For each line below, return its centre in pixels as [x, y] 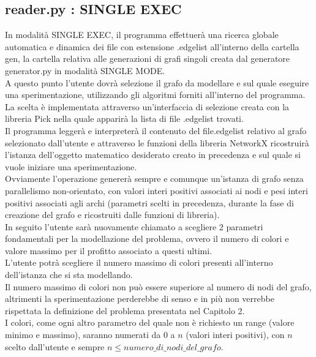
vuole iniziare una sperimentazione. [71, 166]
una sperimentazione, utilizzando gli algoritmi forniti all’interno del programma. [155, 95]
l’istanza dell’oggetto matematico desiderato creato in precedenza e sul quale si [153, 155]
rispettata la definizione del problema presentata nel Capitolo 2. [125, 310]
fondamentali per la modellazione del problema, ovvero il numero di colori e [147, 239]
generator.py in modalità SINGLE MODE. [85, 70]
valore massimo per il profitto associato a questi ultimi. [109, 250]
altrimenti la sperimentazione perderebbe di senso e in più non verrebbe [140, 299]
